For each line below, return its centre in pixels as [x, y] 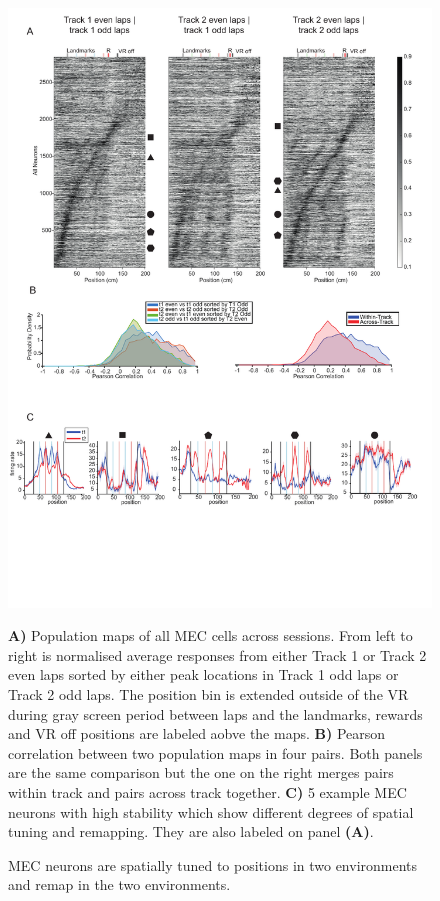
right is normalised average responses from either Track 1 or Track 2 [217, 654]
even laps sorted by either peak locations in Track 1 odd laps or [203, 674]
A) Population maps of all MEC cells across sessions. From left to [210, 635]
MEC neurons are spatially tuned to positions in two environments [213, 864]
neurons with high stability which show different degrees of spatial [211, 811]
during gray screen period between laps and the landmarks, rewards [215, 713]
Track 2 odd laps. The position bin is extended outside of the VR [208, 694]
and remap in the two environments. [119, 884]
